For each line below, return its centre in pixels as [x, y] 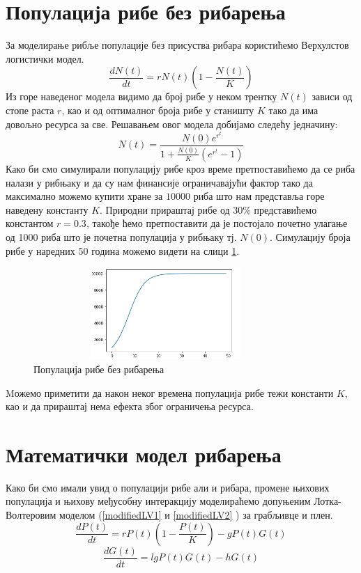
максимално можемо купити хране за [84, 196]
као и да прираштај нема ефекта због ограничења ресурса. [130, 406]
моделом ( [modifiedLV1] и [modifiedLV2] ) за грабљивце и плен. [196, 515]
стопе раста [30, 110]
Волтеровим [31, 515]
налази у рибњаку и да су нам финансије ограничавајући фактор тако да [159, 182]
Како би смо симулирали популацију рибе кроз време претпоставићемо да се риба [180, 168]
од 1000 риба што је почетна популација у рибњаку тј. [121, 236]
